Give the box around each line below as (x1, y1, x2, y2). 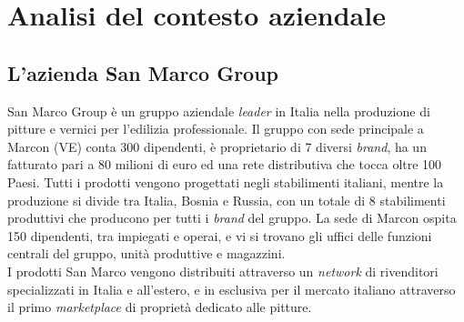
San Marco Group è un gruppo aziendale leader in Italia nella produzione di (7, 101, 430, 120)
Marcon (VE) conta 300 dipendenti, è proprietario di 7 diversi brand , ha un (7, 136, 427, 156)
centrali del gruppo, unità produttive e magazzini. (7, 244, 286, 263)
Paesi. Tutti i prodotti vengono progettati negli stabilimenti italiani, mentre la (7, 172, 444, 191)
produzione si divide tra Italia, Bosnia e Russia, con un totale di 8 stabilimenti (7, 190, 446, 209)
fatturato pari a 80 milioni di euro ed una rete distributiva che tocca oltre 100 (7, 155, 442, 174)
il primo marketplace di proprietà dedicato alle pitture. (7, 297, 312, 317)
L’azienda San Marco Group (7, 58, 279, 86)
